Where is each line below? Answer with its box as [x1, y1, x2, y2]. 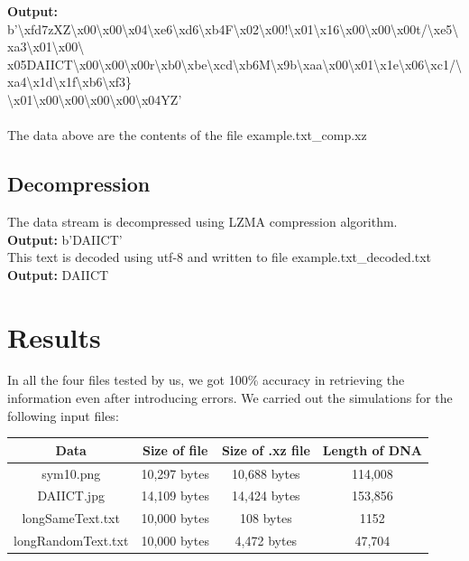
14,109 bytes [141, 486, 209, 505]
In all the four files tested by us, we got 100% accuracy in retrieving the [7, 370, 405, 389]
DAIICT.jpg [37, 486, 105, 505]
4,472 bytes [234, 531, 298, 550]
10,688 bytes [232, 463, 300, 482]
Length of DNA [322, 440, 422, 459]
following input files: [7, 406, 119, 425]
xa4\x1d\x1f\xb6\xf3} [7, 72, 133, 91]
